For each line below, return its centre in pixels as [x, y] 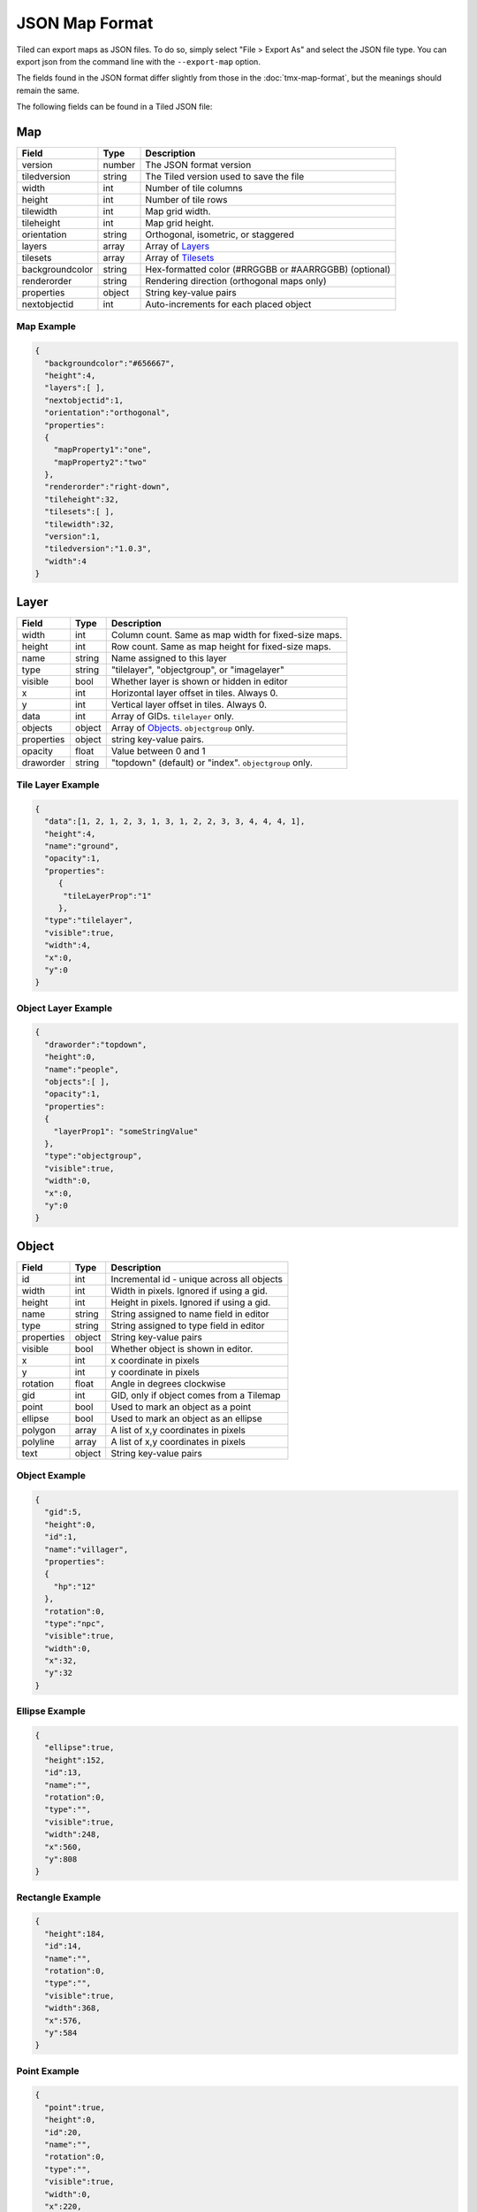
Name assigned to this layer [169, 657]
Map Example [46, 326]
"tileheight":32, [82, 499]
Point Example [48, 2070]
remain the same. [48, 90]
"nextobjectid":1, [84, 400]
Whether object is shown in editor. [182, 1348]
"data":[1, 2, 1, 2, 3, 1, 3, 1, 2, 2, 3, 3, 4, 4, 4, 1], [175, 822]
